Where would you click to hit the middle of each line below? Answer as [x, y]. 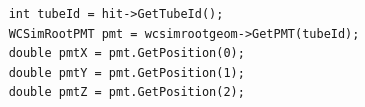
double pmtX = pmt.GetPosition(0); [126, 53]
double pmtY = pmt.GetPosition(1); [126, 72]
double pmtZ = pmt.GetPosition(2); [126, 92]
